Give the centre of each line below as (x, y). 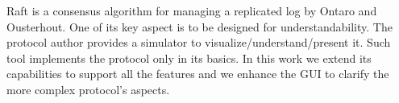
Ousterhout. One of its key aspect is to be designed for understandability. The (199, 26)
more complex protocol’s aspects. (88, 89)
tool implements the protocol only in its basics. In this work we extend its (189, 58)
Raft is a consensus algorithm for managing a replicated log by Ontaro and (192, 10)
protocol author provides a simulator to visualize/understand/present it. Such (199, 42)
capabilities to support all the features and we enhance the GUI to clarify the (198, 74)
